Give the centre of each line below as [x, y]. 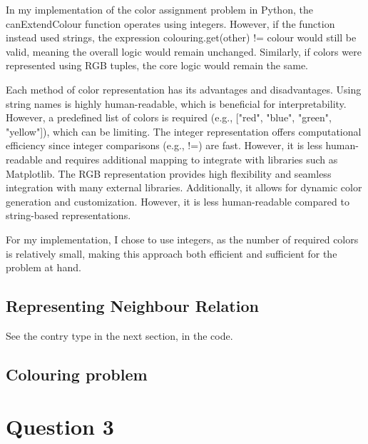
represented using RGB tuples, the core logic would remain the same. [157, 65]
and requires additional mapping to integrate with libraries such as [192, 159]
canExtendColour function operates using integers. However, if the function [170, 23]
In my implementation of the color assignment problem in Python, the [159, 9]
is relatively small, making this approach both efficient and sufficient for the [172, 253]
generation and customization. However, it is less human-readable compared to [178, 201]
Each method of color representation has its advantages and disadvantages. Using [184, 89]
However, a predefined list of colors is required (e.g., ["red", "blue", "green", [169, 117]
